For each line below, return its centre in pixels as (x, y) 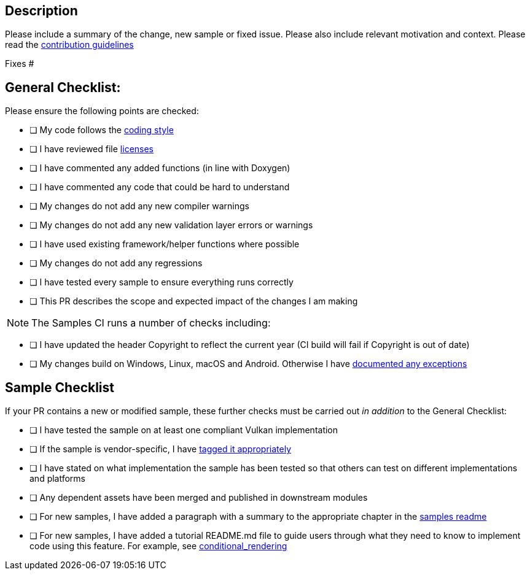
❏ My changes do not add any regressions (116, 263)
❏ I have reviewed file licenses (92, 149)
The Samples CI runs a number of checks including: (151, 323)
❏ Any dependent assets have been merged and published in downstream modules (199, 498)
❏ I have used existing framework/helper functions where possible (165, 244)
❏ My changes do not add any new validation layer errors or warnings (171, 225)
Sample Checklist (60, 387)
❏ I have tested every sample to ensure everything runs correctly (162, 282)
